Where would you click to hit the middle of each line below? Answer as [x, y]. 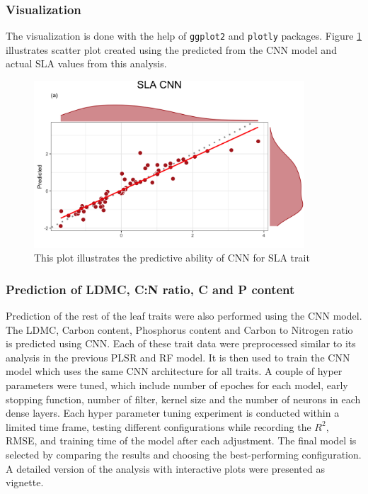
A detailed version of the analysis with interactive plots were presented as [165, 468]
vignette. [25, 482]
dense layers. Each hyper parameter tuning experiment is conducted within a [173, 413]
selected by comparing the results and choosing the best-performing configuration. [184, 454]
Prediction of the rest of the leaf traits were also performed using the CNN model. [184, 315]
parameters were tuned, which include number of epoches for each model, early [177, 384]
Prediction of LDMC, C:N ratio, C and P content [150, 289]
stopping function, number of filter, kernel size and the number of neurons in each [183, 399]
